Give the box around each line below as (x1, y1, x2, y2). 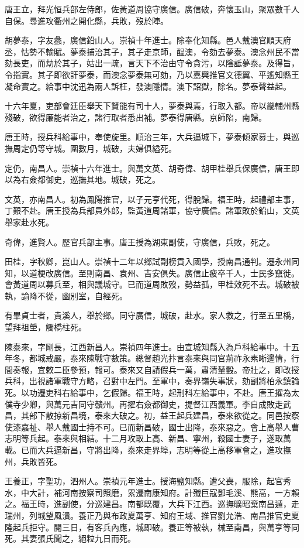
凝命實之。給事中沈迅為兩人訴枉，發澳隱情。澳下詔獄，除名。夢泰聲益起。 (5, 80, 291, 92)
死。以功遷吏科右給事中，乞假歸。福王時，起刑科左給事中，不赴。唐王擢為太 (5, 386, 299, 399)
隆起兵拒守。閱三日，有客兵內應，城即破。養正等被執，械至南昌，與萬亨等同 (5, 520, 299, 533)
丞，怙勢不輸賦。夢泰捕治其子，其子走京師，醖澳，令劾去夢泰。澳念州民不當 (5, 45, 299, 57)
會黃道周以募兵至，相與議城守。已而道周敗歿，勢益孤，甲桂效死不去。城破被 (5, 278, 299, 290)
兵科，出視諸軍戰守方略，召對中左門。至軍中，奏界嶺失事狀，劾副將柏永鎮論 (5, 375, 299, 387)
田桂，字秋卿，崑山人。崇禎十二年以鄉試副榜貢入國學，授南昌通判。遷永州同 (5, 255, 299, 268)
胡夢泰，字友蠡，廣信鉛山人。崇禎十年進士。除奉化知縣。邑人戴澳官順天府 (5, 34, 291, 46)
